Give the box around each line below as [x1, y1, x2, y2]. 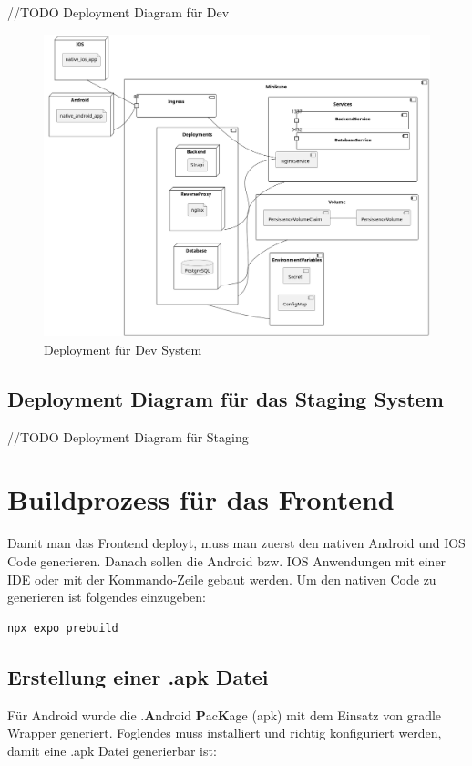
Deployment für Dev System [44, 339, 202, 358]
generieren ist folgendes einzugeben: [7, 587, 207, 606]
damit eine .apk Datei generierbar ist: [7, 740, 217, 760]
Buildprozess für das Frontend [7, 481, 395, 518]
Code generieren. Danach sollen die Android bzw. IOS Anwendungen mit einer [7, 551, 446, 570]
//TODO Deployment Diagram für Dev [7, 3, 230, 21]
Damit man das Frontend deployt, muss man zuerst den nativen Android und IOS [7, 533, 466, 553]
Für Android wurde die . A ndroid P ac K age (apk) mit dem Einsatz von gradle [7, 705, 442, 724]
